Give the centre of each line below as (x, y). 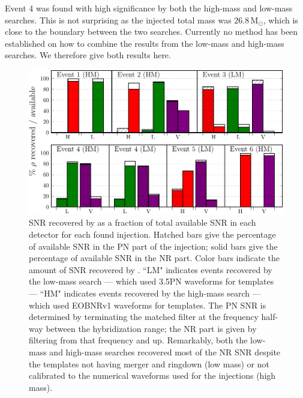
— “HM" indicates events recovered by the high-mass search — (145, 293)
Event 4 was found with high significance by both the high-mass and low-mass (149, 8)
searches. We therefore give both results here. (88, 55)
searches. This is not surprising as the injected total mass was (118, 20)
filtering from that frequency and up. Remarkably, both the (138, 340)
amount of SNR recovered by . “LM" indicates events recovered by (151, 269)
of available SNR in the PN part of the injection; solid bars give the (153, 246)
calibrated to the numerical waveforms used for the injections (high (152, 375)
